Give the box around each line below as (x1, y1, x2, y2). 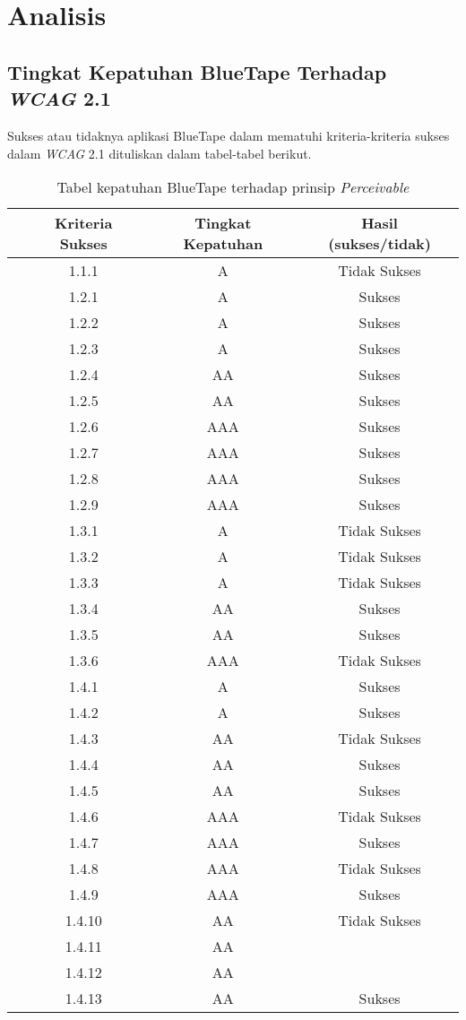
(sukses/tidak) (328, 233, 431, 255)
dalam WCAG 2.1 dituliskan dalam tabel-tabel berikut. (7, 143, 312, 162)
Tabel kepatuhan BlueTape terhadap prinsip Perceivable (56, 177, 410, 198)
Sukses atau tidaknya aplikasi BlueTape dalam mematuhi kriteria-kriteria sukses (7, 125, 450, 144)
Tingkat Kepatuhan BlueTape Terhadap (7, 57, 387, 85)
